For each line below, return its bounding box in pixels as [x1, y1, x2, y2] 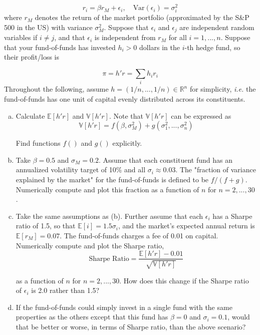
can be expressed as [171, 110, 231, 121]
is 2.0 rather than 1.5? [31, 285, 100, 295]
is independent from [94, 32, 156, 43]
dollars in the [139, 42, 180, 52]
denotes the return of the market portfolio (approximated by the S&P [35, 12, 249, 23]
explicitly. [112, 138, 142, 148]
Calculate [16, 110, 45, 121]
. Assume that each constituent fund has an [98, 154, 232, 165]
